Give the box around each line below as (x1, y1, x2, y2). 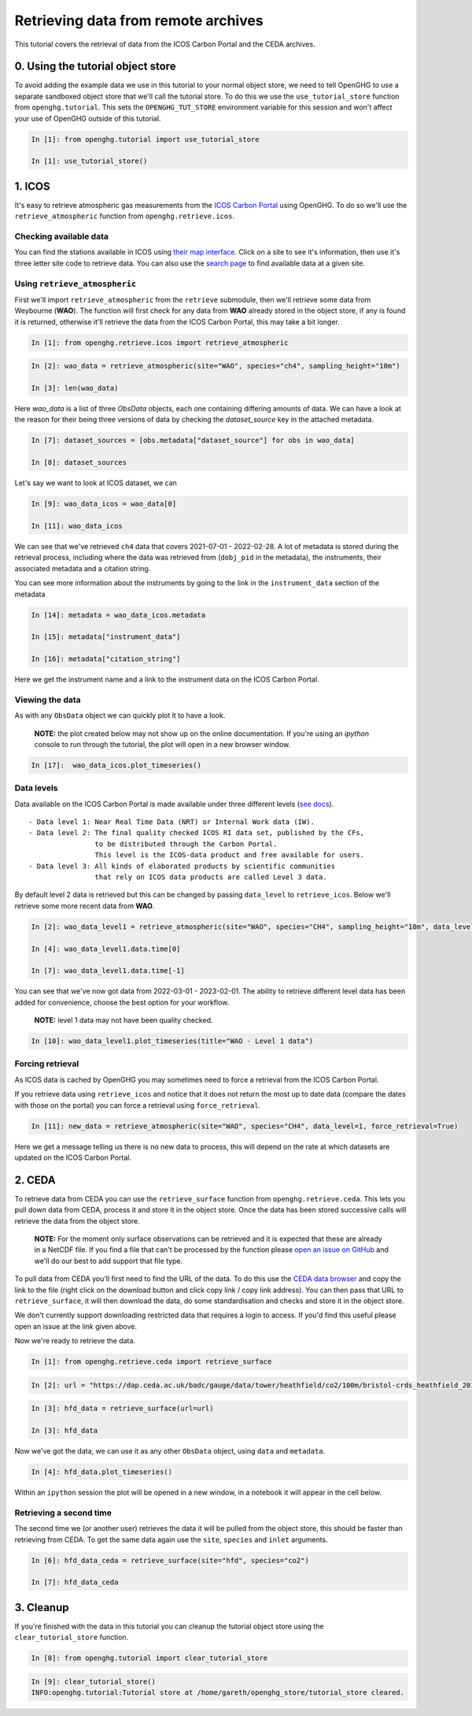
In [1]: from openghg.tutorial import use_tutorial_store (31, 135, 260, 143)
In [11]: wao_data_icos (31, 521, 124, 530)
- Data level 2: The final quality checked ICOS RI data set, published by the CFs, (28, 828, 365, 838)
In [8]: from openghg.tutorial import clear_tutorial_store (31, 1654, 268, 1662)
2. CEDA (14, 1173, 56, 1187)
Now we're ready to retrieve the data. (14, 1336, 136, 1346)
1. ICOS (14, 180, 50, 193)
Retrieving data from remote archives (14, 12, 264, 29)
